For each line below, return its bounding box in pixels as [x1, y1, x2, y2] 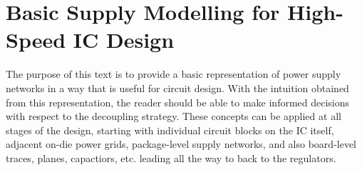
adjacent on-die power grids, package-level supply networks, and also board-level [6, 136, 357, 151]
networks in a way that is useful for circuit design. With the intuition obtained [6, 80, 349, 95]
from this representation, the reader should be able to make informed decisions [6, 94, 350, 109]
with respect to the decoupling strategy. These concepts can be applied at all [6, 109, 341, 124]
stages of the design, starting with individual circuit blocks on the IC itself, [6, 122, 334, 137]
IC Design [73, 25, 175, 54]
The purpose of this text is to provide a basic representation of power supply [6, 66, 341, 81]
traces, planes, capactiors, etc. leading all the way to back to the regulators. [6, 150, 336, 165]
